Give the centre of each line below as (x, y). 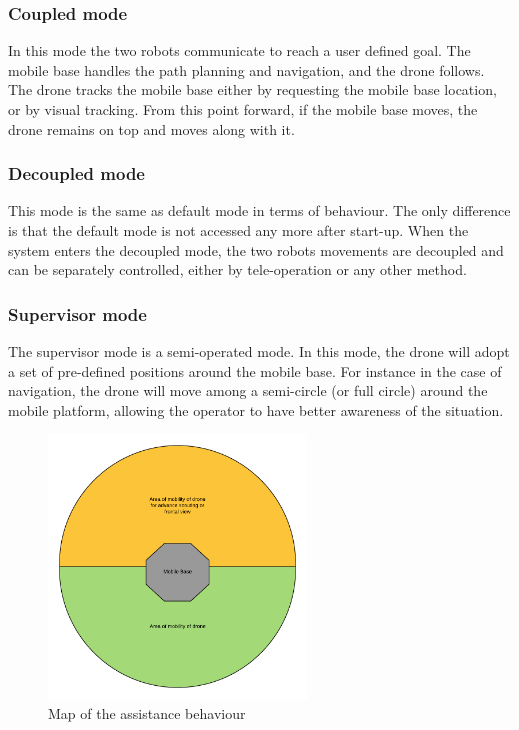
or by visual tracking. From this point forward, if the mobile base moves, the (243, 109)
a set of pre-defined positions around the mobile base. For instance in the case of (255, 370)
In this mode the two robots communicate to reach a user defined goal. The (239, 50)
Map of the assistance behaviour (147, 712)
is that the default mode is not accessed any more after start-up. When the (238, 230)
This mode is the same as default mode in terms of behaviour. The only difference (259, 210)
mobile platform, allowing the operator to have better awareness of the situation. (256, 409)
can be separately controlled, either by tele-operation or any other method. (237, 269)
